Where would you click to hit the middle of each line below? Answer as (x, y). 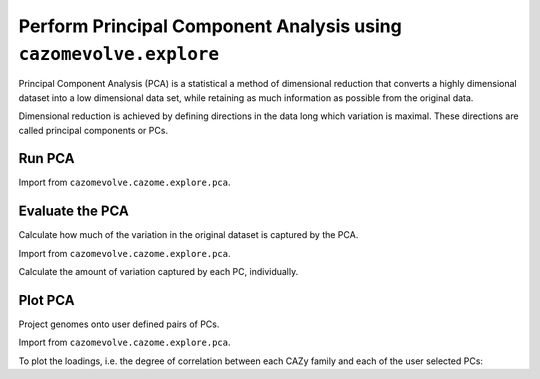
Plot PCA (46, 300)
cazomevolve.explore (119, 54)
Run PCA (46, 158)
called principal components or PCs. (93, 130)
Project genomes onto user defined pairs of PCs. (119, 324)
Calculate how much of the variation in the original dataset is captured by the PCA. (188, 235)
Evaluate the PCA (73, 211)
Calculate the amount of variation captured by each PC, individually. (158, 272)
